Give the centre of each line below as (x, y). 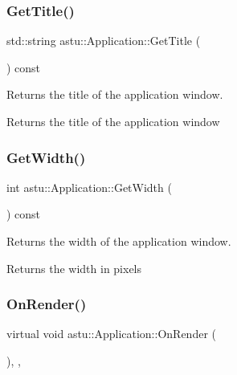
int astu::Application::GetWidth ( (89, 187)
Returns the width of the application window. (119, 241)
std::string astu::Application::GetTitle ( (104, 41)
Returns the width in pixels (74, 268)
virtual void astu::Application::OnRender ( (111, 334)
